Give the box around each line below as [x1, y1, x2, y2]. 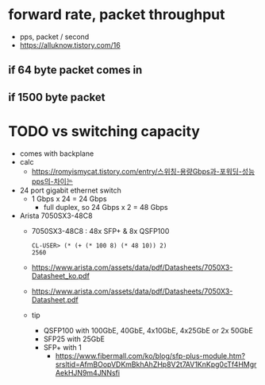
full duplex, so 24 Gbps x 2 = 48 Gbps [43, 202, 168, 212]
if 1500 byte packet [8, 90, 106, 104]
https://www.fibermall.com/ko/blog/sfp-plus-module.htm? [55, 351, 246, 360]
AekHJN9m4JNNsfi [55, 367, 121, 377]
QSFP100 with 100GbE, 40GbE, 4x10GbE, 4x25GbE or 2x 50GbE [43, 325, 254, 335]
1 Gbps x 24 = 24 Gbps [31, 193, 107, 204]
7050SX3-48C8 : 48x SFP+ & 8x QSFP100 [31, 226, 170, 235]
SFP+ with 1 [43, 342, 82, 352]
